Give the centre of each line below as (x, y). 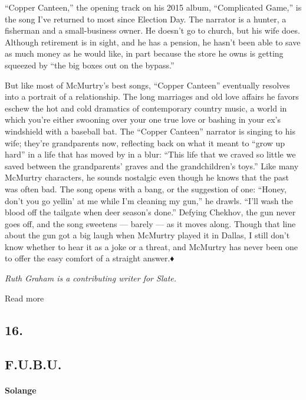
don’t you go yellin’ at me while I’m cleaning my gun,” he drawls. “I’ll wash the (149, 200)
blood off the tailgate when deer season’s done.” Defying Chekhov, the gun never (150, 212)
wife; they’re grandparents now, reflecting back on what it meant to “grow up (145, 142)
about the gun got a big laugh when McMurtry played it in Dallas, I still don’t (147, 235)
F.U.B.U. (33, 364)
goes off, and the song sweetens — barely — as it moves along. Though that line (150, 223)
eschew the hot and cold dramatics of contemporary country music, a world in (146, 108)
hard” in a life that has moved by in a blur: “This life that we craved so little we (150, 154)
